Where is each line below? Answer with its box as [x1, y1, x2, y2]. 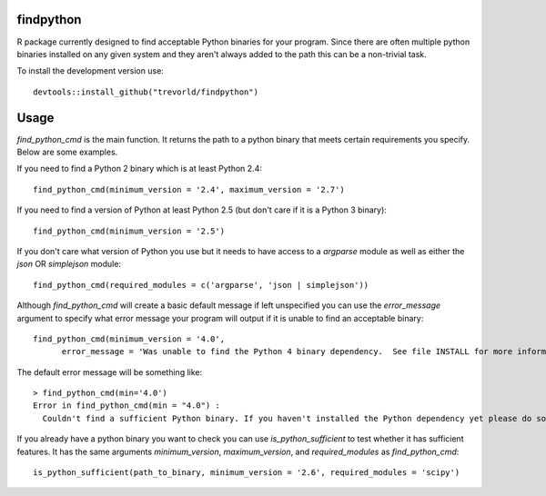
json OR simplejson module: [16, 259, 122, 270]
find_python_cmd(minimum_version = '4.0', [33, 333, 226, 344]
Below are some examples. [16, 146, 118, 157]
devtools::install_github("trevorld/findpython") [33, 86, 259, 97]
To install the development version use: [16, 65, 164, 76]
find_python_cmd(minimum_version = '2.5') [33, 225, 226, 236]
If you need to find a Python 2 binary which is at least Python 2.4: [16, 164, 263, 174]
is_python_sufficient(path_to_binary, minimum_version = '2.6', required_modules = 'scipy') [33, 468, 460, 478]
